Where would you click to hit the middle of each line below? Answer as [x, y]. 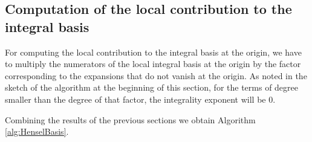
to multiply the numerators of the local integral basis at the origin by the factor [153, 64]
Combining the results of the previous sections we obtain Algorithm [130, 119]
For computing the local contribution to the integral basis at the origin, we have [153, 52]
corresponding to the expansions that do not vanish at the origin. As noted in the [156, 75]
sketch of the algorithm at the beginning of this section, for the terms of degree [152, 87]
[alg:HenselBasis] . [37, 131]
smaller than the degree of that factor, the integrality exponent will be [135, 99]
